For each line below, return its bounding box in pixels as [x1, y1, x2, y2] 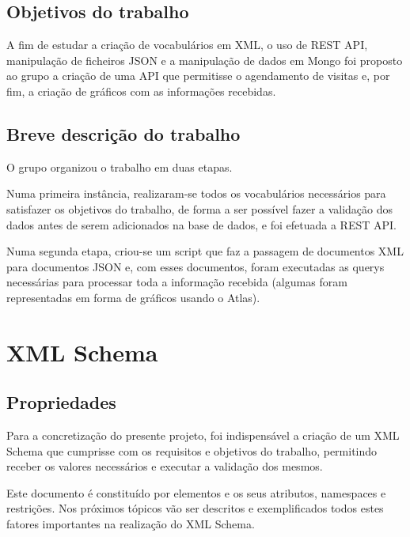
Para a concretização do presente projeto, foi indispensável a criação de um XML [6, 427, 400, 444]
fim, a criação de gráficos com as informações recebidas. [6, 82, 276, 99]
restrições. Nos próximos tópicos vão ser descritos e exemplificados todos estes [6, 500, 384, 516]
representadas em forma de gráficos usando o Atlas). [6, 289, 260, 305]
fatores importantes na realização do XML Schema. [6, 516, 255, 532]
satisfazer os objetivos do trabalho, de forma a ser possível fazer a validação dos [6, 200, 393, 217]
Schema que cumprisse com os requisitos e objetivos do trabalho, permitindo [6, 442, 378, 459]
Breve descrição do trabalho [6, 121, 241, 146]
